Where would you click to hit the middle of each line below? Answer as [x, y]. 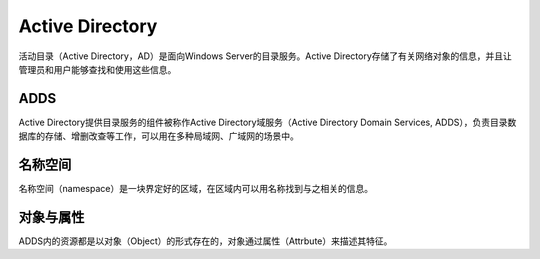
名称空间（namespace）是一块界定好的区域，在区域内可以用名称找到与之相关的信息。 [196, 189]
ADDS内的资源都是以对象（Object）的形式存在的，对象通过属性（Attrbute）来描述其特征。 [205, 241]
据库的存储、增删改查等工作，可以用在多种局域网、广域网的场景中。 [158, 136]
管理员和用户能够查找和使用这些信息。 [97, 69]
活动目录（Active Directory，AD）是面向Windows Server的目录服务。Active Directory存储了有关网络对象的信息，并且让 [265, 56]
